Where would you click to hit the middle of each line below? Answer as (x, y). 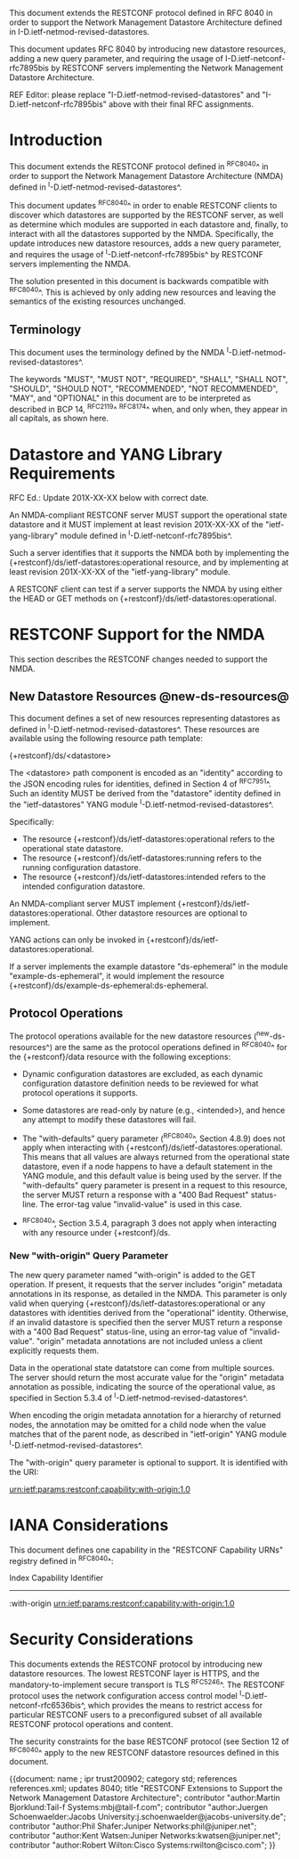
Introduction (56, 140)
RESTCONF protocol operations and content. (91, 1724)
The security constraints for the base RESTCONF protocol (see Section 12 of (149, 1741)
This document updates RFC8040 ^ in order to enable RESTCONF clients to (143, 204)
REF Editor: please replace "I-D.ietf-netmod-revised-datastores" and (135, 94)
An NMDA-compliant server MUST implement (93, 903)
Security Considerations (101, 1639)
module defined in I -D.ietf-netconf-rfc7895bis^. (146, 535)
